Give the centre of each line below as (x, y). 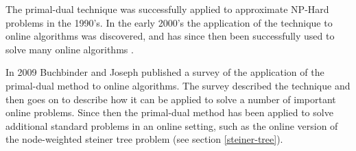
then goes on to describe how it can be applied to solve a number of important (171, 99)
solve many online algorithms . (70, 49)
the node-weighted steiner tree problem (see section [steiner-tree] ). (144, 139)
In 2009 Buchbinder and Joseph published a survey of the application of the (165, 72)
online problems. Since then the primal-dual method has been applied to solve (169, 112)
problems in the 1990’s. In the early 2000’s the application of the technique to (169, 22)
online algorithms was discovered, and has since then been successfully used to (170, 36)
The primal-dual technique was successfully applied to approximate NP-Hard (167, 9)
